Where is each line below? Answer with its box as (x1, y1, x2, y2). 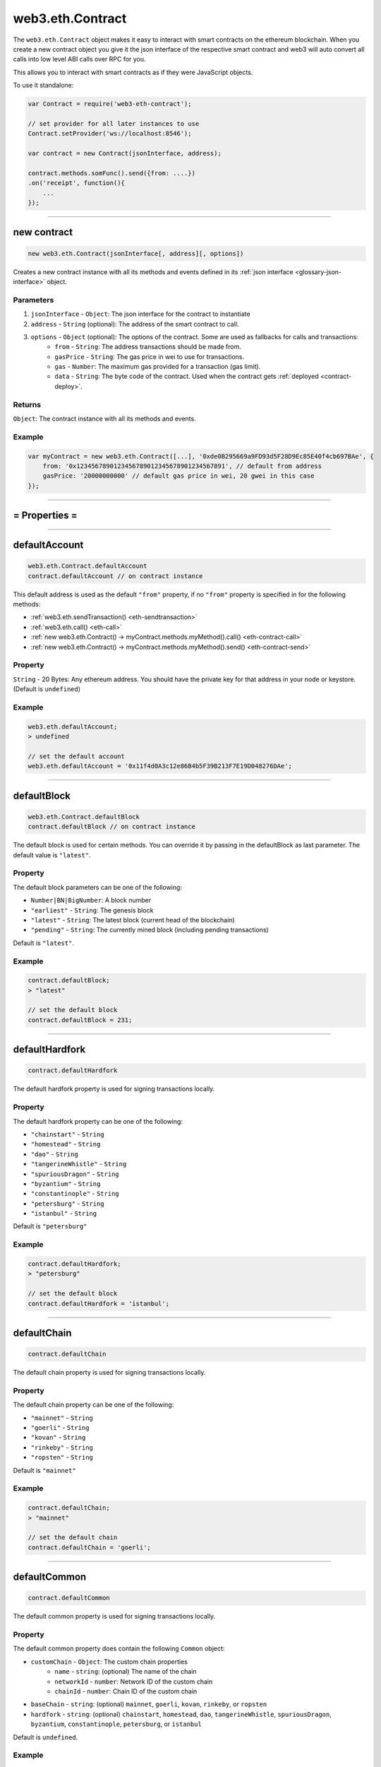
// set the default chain (28, 1534, 118, 1542)
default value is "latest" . (13, 850, 91, 859)
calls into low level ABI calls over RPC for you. (13, 55, 146, 64)
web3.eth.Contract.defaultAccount (28, 562, 147, 570)
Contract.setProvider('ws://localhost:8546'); (28, 129, 192, 138)
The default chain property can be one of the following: (13, 1400, 174, 1409)
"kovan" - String (30, 1433, 86, 1442)
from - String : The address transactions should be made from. (54, 343, 241, 351)
